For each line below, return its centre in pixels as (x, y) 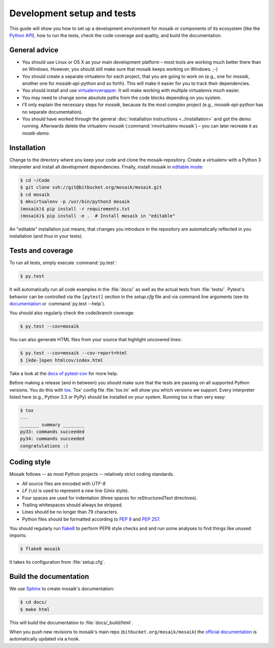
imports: (18, 535)
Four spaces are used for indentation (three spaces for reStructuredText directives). (110, 498)
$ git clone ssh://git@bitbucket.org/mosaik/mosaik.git (91, 187)
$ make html (35, 609)
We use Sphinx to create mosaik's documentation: (62, 589)
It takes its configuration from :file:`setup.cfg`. (57, 562)
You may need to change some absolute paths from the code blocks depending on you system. (122, 98)
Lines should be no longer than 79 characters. (70, 512)
